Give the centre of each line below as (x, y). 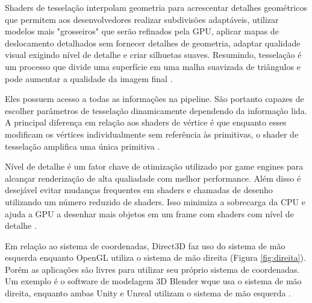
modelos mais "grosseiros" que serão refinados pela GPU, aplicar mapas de (142, 31)
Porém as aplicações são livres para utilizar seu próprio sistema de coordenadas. (152, 269)
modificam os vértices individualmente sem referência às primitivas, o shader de (152, 134)
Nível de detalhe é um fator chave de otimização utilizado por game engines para (154, 166)
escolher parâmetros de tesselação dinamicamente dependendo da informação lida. (156, 110)
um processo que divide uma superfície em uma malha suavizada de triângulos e (153, 66)
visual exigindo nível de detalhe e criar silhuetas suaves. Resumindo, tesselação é (153, 55)
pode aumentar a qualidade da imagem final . (89, 78)
